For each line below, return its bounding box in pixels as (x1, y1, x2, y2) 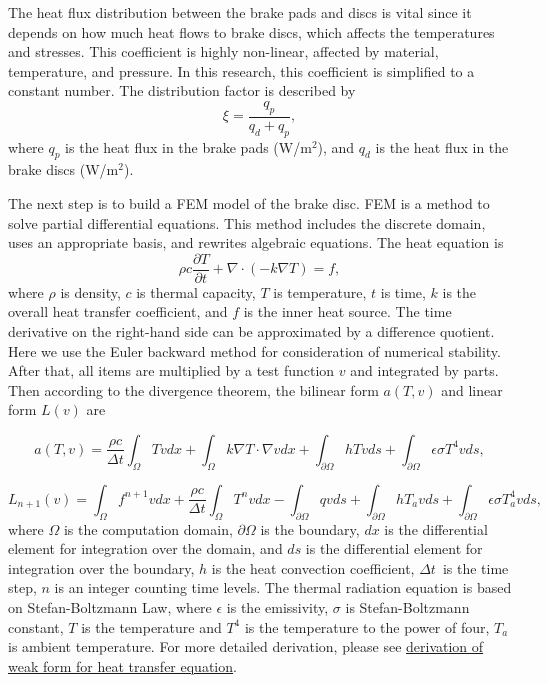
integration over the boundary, (8, 557, 195, 578)
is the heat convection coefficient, (211, 557, 415, 578)
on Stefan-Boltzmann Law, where (8, 596, 212, 617)
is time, (380, 281, 426, 302)
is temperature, (273, 281, 367, 302)
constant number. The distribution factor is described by (8, 80, 356, 101)
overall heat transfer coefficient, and (8, 301, 228, 322)
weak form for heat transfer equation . (8, 655, 237, 676)
